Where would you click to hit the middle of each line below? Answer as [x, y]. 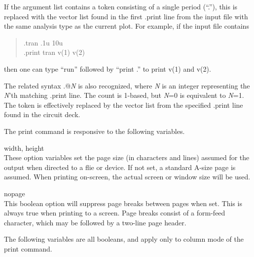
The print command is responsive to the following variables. [94, 131]
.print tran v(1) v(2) [54, 52]
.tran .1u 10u [43, 42]
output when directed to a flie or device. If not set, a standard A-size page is [120, 167]
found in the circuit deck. [42, 114]
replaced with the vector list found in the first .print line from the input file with [126, 16]
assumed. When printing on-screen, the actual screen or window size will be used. [127, 177]
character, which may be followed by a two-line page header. [95, 222]
